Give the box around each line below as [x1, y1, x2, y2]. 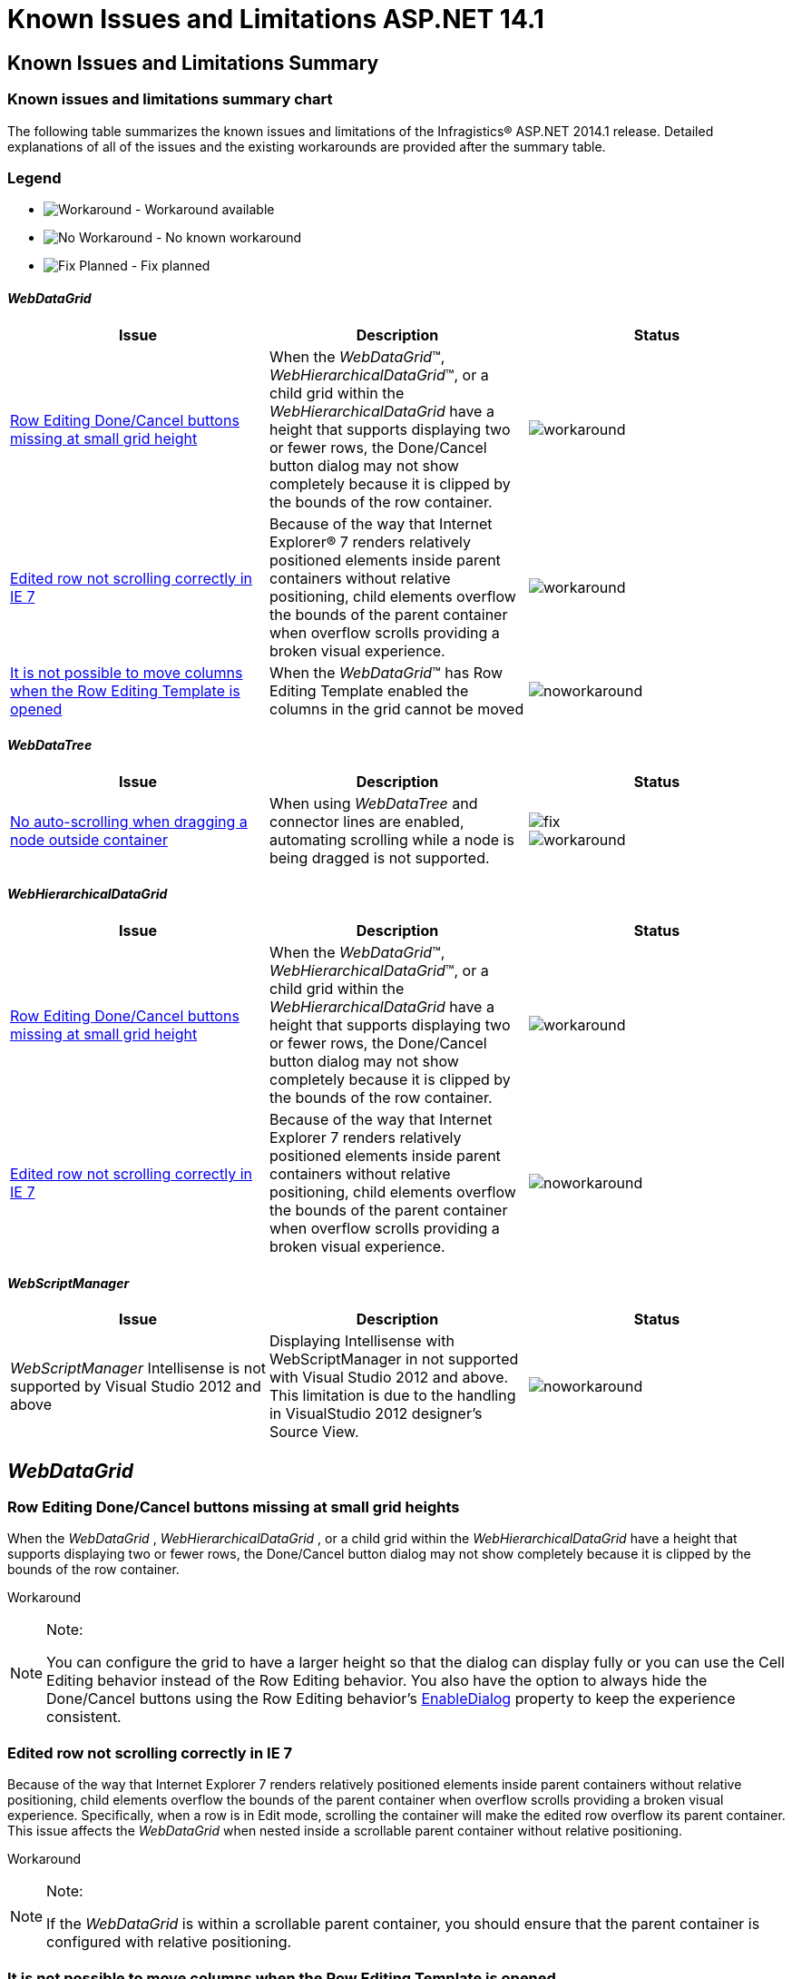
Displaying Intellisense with [269, 1332, 455, 1351]
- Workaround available [135, 202, 275, 218]
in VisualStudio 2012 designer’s [269, 1404, 483, 1423]
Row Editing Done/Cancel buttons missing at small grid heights [7, 1498, 460, 1517]
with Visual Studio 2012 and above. [269, 1368, 509, 1387]
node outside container [10, 830, 168, 849]
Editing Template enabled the [269, 681, 469, 700]
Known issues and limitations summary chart [7, 90, 333, 109]
